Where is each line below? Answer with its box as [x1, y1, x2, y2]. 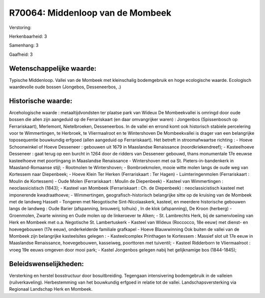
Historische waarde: [9, 97, 73, 105]
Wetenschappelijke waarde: [9, 64, 97, 73]
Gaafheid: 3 [9, 51, 33, 57]
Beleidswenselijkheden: [9, 260, 84, 268]
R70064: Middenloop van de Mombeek [9, 7, 172, 18]
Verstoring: [9, 25, 32, 30]
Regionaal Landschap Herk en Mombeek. [9, 286, 93, 292]
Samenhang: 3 [9, 42, 39, 49]
